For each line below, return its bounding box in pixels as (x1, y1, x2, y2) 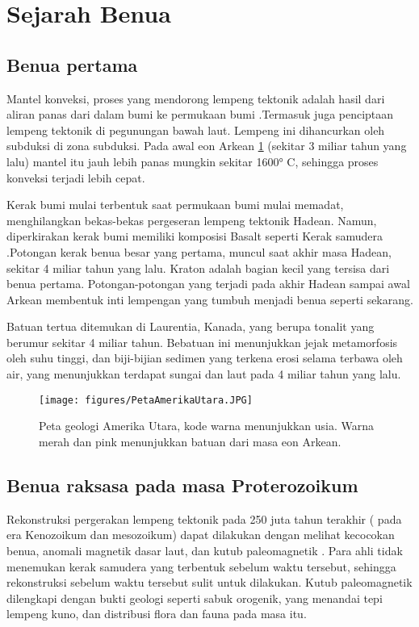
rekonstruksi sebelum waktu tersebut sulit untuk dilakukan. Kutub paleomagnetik (6, 574, 413, 591)
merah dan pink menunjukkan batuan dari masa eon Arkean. (39, 433, 341, 449)
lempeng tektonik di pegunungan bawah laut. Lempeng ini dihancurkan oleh (6, 121, 385, 138)
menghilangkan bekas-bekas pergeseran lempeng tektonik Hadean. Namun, (6, 211, 377, 228)
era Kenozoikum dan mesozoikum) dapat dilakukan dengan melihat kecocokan (6, 526, 395, 543)
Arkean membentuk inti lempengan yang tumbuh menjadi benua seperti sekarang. (6, 291, 413, 307)
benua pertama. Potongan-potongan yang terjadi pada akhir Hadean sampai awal (6, 275, 410, 292)
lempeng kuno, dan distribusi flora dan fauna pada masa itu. (6, 605, 307, 622)
